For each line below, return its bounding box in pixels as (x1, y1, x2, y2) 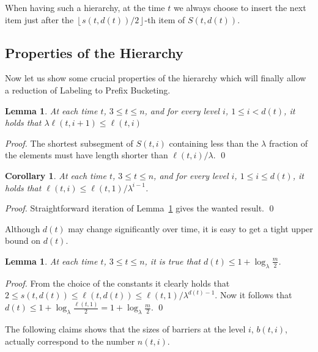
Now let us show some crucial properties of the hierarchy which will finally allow (5, 71, 306, 84)
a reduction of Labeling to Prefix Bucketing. (5, 83, 171, 96)
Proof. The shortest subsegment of (5, 136, 133, 149)
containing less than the (169, 136, 259, 149)
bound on (5, 234, 40, 247)
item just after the (5, 13, 74, 26)
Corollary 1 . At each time (5, 169, 106, 182)
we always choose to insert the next (173, 1, 306, 13)
